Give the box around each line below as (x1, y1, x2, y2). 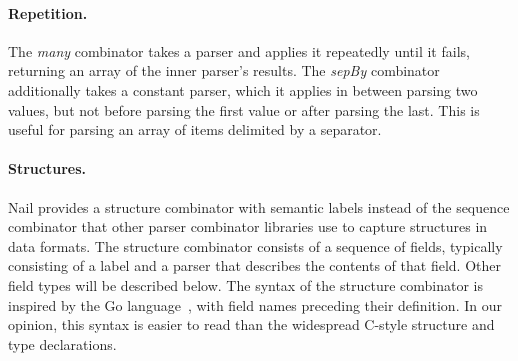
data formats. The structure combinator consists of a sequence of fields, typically (8, 235, 503, 256)
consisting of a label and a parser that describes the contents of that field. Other (8, 255, 501, 276)
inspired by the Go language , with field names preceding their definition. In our (8, 294, 502, 315)
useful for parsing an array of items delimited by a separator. (8, 119, 382, 140)
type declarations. (8, 333, 117, 354)
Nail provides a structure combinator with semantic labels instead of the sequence (8, 196, 510, 217)
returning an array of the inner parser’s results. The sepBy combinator (8, 60, 440, 81)
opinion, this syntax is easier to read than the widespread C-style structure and (8, 314, 495, 335)
